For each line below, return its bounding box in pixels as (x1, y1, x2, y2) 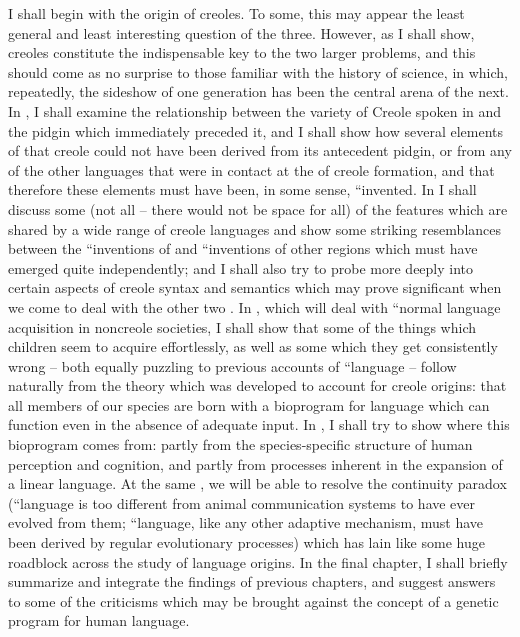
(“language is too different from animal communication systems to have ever (8, 492, 476, 513)
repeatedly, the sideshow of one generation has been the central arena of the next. (8, 81, 509, 102)
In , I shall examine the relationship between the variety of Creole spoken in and (8, 100, 502, 121)
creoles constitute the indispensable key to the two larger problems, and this (8, 42, 476, 63)
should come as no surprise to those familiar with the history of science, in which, (8, 61, 509, 82)
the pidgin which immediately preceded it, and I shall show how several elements (8, 120, 504, 141)
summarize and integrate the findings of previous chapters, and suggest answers (8, 571, 496, 592)
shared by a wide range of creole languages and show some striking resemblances (8, 218, 502, 239)
